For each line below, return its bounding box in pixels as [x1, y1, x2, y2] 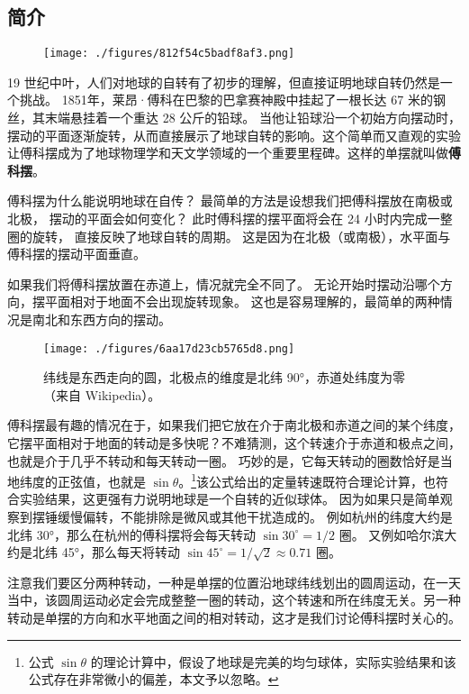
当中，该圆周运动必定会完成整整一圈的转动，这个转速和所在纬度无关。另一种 [7, 590, 461, 609]
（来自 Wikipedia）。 [43, 385, 161, 404]
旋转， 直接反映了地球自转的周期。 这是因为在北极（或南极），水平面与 [32, 226, 451, 245]
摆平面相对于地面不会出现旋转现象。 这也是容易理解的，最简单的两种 [32, 292, 440, 311]
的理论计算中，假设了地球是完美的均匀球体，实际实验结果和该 [90, 652, 456, 671]
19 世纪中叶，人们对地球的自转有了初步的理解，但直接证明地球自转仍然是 [7, 72, 440, 91]
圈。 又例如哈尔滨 [338, 525, 445, 543]
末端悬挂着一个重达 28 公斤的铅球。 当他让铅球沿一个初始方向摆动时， [44, 108, 461, 127]
